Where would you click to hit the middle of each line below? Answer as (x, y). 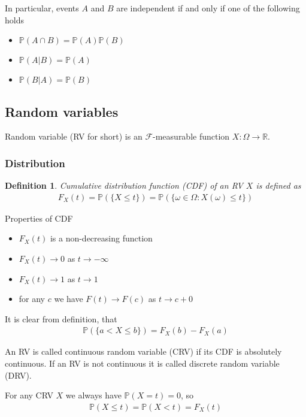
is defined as (278, 185)
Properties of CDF (39, 218)
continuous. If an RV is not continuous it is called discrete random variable (142, 363)
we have (69, 299)
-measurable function (191, 136)
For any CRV (29, 395)
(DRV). (18, 375)
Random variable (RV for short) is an (74, 136)
